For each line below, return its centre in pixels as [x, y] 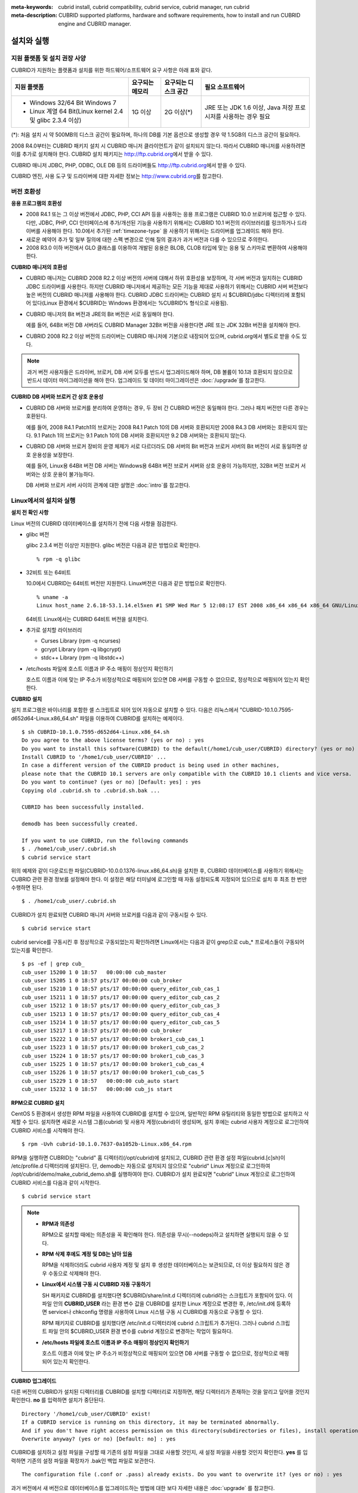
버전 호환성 [26, 191]
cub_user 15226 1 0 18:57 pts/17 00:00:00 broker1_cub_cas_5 [113, 1073]
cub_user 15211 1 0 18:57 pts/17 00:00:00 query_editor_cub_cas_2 [121, 997]
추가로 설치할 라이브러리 [54, 630]
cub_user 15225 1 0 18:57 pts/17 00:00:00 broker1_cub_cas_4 [113, 1064]
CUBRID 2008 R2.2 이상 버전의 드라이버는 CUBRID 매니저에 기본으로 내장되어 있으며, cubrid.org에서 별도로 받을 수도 [163, 336]
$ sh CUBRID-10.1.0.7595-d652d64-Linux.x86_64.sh [96, 732]
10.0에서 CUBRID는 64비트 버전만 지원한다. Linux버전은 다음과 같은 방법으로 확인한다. [126, 583]
